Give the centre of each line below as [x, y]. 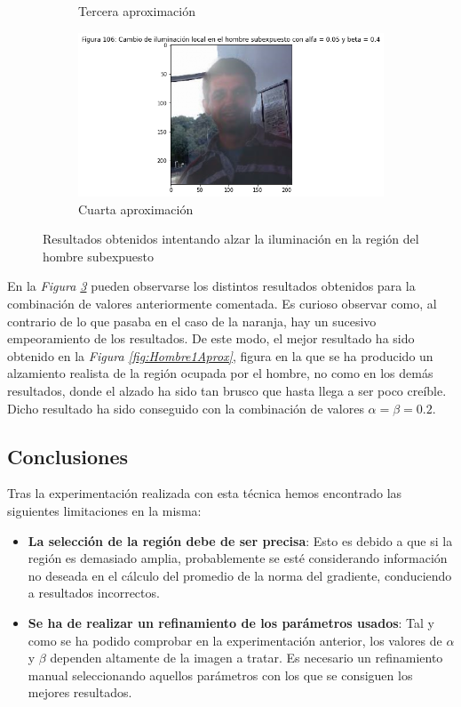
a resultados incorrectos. [94, 593]
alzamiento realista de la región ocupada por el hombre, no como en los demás [220, 373]
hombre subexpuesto [99, 256]
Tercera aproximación [137, 11]
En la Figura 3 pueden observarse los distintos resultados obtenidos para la [211, 286]
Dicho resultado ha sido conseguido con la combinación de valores [186, 408]
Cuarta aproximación [136, 209]
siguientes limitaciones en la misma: [104, 510]
